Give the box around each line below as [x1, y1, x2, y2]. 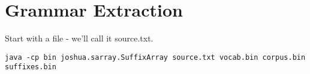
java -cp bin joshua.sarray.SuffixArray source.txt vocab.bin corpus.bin [5, 53, 306, 62]
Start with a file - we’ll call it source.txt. [5, 32, 154, 44]
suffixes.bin [5, 63, 56, 72]
